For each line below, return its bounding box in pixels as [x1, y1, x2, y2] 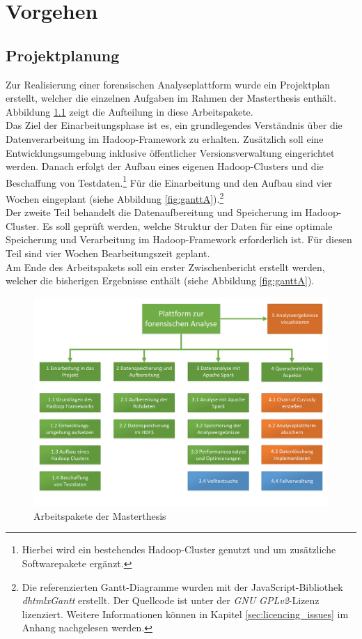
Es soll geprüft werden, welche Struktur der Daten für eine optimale [42, 218, 333, 233]
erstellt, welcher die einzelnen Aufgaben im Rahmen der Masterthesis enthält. [6, 91, 337, 105]
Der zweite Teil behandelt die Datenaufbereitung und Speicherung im [6, 205, 302, 220]
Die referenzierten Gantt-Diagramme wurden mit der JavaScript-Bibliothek [22, 579, 343, 594]
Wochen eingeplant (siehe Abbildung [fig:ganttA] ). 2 [6, 189, 224, 206]
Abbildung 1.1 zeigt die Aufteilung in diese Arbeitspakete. [6, 104, 253, 118]
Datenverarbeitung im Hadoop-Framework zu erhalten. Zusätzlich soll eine [6, 131, 324, 146]
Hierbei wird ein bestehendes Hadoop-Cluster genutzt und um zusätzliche [22, 542, 336, 557]
